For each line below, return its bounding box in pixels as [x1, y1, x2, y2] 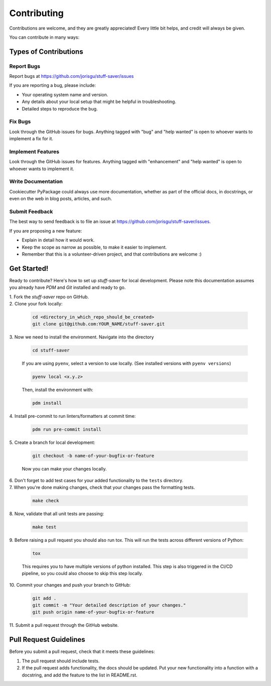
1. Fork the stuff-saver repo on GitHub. [9, 294, 89, 300]
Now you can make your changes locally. [22, 466, 107, 472]
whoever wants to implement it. [9, 166, 75, 172]
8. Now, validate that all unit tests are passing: [9, 510, 104, 517]
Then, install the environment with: [22, 387, 94, 393]
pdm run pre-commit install [32, 427, 101, 432]
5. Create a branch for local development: [9, 439, 95, 445]
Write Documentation [9, 178, 63, 185]
